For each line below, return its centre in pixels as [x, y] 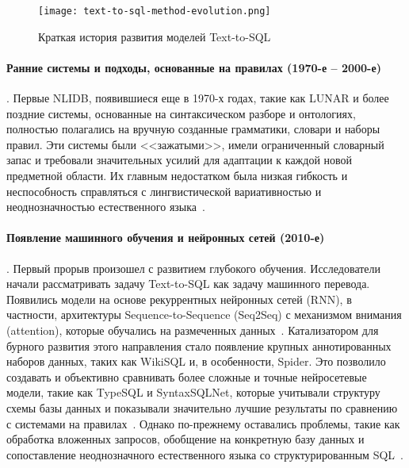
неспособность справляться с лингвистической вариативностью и [164, 191]
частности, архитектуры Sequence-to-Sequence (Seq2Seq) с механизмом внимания [204, 315]
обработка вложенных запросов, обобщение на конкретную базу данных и [185, 439]
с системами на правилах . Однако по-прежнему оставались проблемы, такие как [203, 423]
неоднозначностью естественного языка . [106, 207]
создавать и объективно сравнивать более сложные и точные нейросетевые [187, 376]
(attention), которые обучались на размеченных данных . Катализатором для [193, 330]
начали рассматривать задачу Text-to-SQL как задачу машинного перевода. [188, 284]
